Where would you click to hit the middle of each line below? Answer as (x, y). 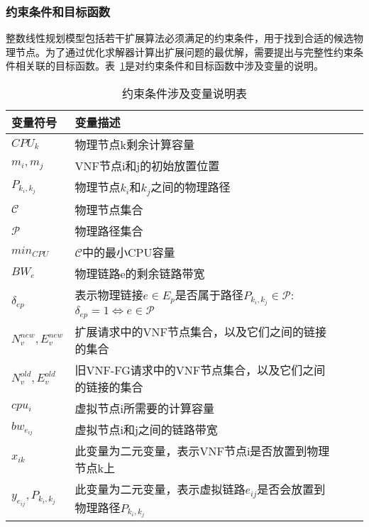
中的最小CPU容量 (128, 252)
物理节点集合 (109, 209)
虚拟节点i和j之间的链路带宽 (146, 429)
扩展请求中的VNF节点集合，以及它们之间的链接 (200, 331)
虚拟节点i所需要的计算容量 (144, 408)
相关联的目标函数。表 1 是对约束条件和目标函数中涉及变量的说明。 (169, 66)
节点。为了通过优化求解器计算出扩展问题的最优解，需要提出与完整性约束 (184, 51)
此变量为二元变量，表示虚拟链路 (160, 489)
